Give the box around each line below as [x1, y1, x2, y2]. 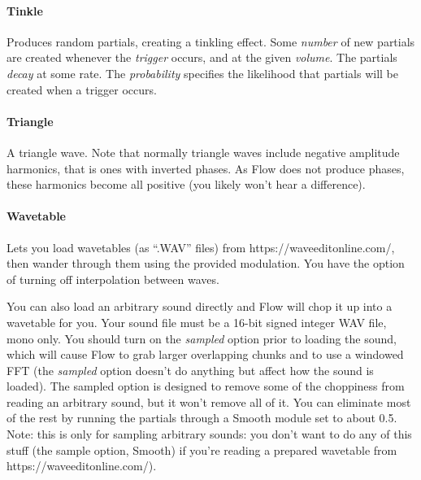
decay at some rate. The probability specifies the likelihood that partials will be [7, 64, 398, 81]
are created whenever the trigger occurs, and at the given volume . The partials [7, 49, 397, 66]
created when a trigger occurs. [7, 81, 157, 98]
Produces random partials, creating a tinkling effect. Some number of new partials [7, 33, 415, 50]
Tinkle [7, 2, 43, 19]
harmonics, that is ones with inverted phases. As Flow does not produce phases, [7, 159, 405, 177]
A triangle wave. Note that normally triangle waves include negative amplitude [7, 143, 400, 160]
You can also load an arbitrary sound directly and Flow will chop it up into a [7, 298, 393, 315]
